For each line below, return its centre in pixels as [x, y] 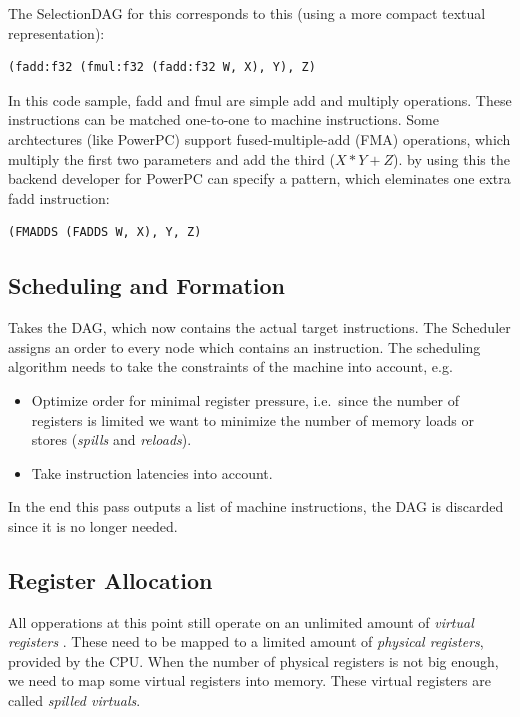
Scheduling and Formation [147, 285]
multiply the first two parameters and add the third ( [171, 158]
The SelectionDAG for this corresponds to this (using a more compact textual [247, 13]
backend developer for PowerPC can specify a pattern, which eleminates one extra [259, 178]
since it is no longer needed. [93, 525]
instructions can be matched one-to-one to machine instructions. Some [223, 119]
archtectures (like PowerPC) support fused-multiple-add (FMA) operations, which [259, 138]
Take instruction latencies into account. [152, 472]
